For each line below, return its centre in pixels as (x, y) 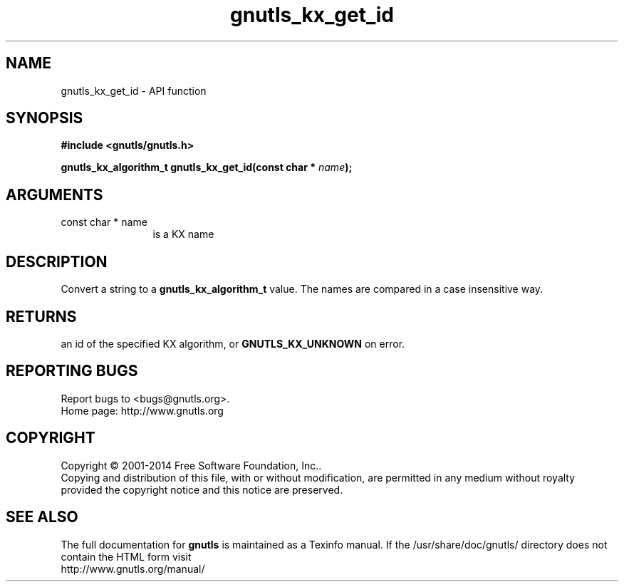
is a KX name (183, 234)
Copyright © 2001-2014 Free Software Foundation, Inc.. (191, 465)
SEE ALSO (42, 517)
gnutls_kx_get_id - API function (134, 90)
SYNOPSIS (45, 118)
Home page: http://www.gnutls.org (142, 410)
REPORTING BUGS (72, 371)
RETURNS (41, 316)
